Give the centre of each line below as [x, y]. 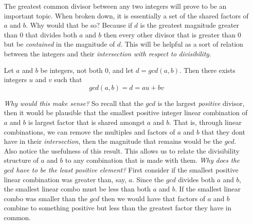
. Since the [148, 179]
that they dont [223, 131]
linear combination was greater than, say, [65, 179]
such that [68, 79]
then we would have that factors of [154, 198]
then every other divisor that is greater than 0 [172, 34]
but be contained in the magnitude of [59, 44]
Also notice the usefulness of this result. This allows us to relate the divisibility [122, 150]
